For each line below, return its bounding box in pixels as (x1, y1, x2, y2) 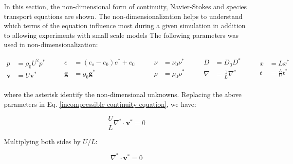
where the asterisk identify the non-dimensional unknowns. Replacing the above (4, 89, 242, 99)
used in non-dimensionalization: (4, 39, 98, 49)
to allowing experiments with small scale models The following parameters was (4, 30, 238, 40)
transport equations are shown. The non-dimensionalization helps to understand (4, 11, 243, 21)
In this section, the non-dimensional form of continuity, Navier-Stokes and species (4, 1, 247, 11)
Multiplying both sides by (4, 136, 81, 146)
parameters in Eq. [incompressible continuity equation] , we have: (4, 98, 196, 109)
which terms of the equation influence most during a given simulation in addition (4, 20, 246, 31)
